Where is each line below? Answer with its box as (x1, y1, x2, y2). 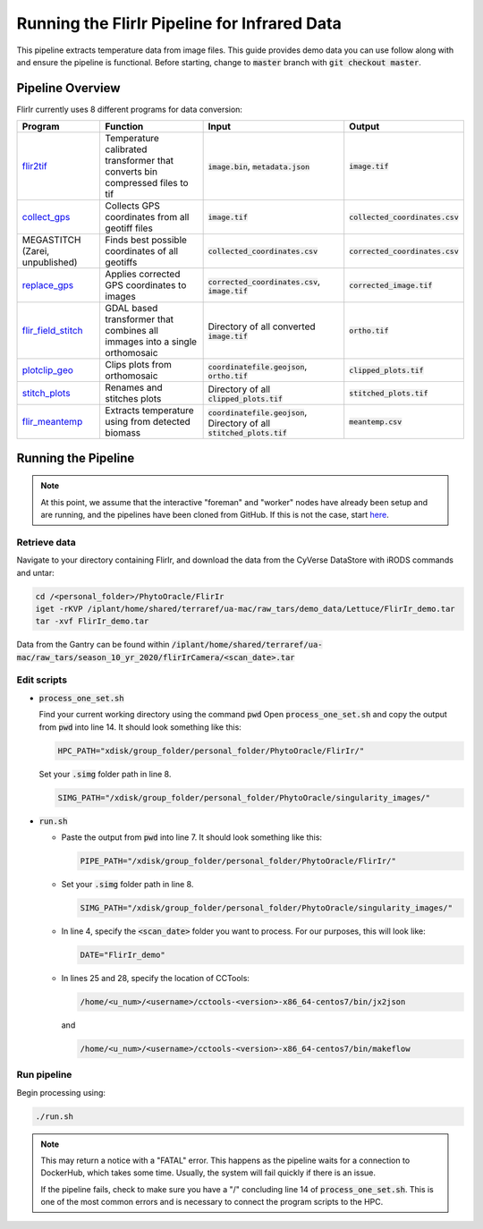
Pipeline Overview (16, 81, 121, 96)
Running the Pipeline (16, 450, 135, 465)
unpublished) (21, 256, 78, 268)
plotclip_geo (21, 364, 73, 377)
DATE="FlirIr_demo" (80, 949, 165, 960)
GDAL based (105, 302, 158, 315)
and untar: (16, 567, 55, 578)
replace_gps (21, 279, 74, 292)
